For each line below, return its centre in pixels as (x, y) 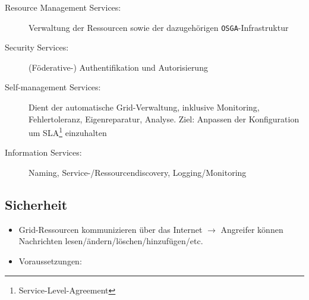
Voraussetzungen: (50, 261)
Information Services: (43, 152)
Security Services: (37, 47)
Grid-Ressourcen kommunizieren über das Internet (111, 229)
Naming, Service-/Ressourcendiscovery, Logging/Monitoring (138, 173)
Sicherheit (36, 205)
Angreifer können (252, 229)
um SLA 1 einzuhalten (68, 132)
